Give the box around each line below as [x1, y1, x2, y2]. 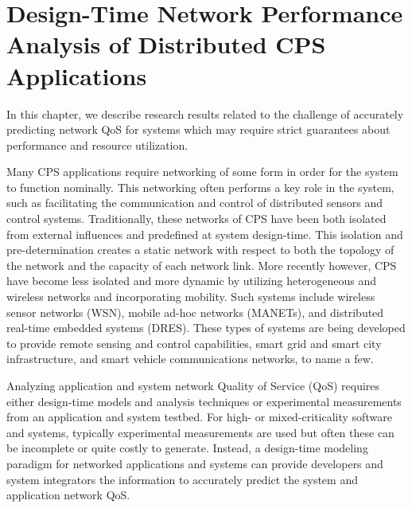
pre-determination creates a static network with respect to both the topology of [6, 241, 395, 258]
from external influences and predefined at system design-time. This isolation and [6, 225, 403, 242]
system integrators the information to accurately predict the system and [6, 471, 358, 487]
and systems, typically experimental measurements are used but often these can [6, 424, 395, 440]
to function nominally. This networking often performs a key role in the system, [6, 178, 395, 195]
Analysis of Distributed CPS [6, 28, 326, 61]
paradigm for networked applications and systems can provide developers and [6, 455, 383, 471]
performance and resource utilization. [6, 136, 189, 153]
